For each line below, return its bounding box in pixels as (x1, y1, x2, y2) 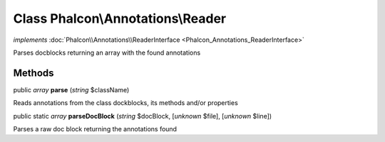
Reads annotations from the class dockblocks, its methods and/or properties (13, 99, 238, 107)
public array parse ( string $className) (13, 85, 130, 94)
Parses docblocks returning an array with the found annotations (13, 48, 201, 57)
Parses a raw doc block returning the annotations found (13, 125, 178, 133)
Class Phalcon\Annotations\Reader (13, 11, 227, 26)
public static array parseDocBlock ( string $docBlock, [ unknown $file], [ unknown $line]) (13, 111, 272, 120)
